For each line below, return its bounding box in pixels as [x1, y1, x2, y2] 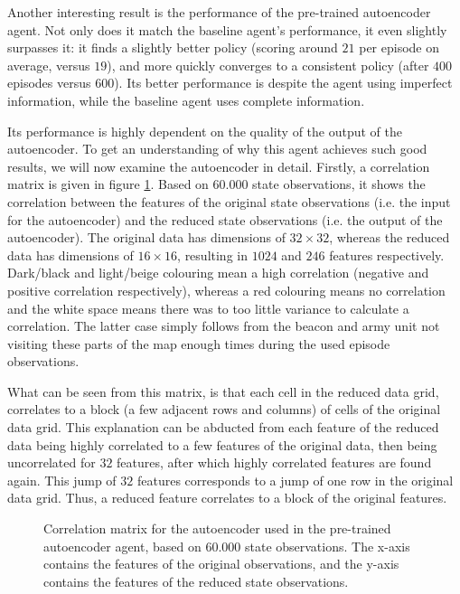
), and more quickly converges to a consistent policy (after [107, 55, 429, 74]
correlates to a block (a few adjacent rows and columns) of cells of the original [7, 400, 441, 419]
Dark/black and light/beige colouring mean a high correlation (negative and [7, 263, 429, 282]
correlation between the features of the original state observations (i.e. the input [7, 192, 451, 211]
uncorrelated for [7, 453, 96, 472]
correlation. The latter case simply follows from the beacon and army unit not [7, 316, 440, 335]
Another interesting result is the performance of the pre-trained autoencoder [7, 3, 431, 21]
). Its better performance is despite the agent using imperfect [114, 73, 453, 92]
